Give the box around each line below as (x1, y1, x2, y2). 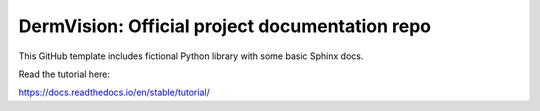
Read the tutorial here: (18, 68, 110, 80)
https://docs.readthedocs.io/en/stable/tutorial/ (18, 86, 210, 99)
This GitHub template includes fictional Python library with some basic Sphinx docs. (18, 50, 364, 62)
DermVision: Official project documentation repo (18, 15, 432, 37)
